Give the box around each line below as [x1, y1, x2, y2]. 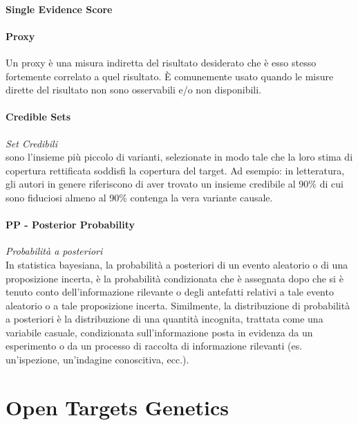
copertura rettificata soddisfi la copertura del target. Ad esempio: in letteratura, [6, 163, 345, 177]
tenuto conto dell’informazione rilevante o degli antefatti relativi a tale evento [6, 284, 334, 299]
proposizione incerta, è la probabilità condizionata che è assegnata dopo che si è [6, 271, 343, 285]
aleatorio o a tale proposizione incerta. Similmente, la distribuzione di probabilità [6, 298, 350, 312]
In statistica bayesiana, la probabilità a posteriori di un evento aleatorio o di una [6, 257, 348, 271]
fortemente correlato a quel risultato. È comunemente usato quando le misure [6, 69, 334, 83]
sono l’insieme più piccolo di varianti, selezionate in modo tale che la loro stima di [6, 150, 353, 164]
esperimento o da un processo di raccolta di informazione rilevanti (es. [6, 338, 303, 353]
